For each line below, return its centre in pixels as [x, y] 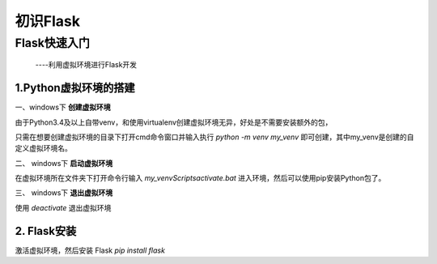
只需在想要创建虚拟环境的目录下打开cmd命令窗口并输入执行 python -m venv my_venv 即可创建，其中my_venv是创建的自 [214, 137]
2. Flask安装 [46, 231]
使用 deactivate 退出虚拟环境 [63, 207]
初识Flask [48, 21]
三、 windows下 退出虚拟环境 [64, 193]
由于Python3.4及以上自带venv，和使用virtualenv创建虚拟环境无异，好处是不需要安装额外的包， [174, 122]
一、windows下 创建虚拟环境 [63, 107]
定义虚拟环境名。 [43, 148]
